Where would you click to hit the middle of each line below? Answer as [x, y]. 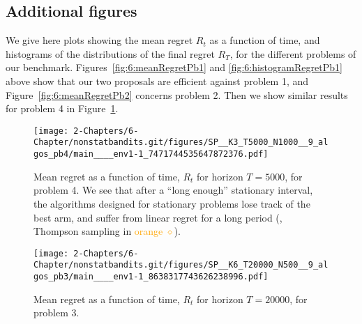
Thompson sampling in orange [98, 231]
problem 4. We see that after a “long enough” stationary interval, [173, 190]
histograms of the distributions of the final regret [110, 53]
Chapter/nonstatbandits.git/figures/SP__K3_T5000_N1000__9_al [181, 142]
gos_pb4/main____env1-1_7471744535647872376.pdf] [151, 154]
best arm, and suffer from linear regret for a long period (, [158, 217]
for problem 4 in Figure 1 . [62, 108]
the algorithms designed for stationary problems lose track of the [172, 203]
